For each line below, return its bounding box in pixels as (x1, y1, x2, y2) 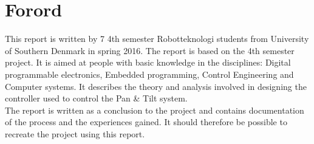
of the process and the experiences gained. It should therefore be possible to (5, 115, 287, 128)
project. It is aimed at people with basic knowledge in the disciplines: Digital (5, 56, 291, 69)
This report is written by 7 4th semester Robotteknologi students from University (5, 32, 309, 45)
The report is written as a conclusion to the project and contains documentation (5, 103, 304, 116)
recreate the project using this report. (5, 127, 145, 140)
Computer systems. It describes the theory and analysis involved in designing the (5, 80, 307, 92)
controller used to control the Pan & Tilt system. (5, 92, 188, 105)
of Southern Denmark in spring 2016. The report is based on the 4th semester (5, 44, 295, 57)
